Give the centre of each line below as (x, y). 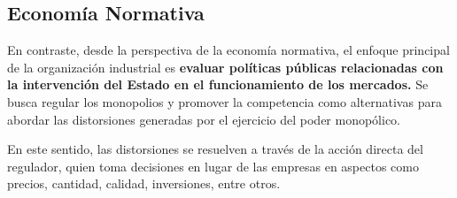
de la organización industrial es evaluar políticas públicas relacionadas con (225, 67)
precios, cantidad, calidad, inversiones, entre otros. (144, 183)
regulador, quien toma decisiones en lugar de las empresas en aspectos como (213, 166)
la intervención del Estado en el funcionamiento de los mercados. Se (218, 84)
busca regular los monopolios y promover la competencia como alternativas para (225, 101)
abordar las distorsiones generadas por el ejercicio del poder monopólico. (204, 119)
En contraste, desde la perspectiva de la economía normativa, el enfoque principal (228, 50)
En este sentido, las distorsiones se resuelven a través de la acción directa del (215, 149)
